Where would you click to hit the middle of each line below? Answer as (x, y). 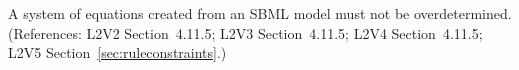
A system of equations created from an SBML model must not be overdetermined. (260, 13)
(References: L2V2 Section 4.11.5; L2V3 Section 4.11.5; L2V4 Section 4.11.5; (245, 32)
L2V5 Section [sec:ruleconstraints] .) (117, 52)
